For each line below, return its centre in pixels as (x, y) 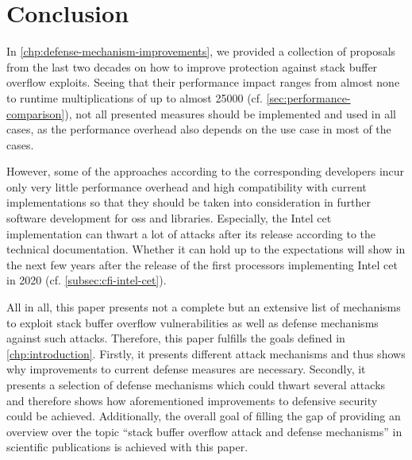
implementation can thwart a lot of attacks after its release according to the (191, 233)
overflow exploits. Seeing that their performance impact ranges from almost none (203, 82)
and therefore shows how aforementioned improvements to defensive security (192, 400)
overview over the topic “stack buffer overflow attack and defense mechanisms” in (204, 431)
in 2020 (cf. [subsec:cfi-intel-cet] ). (87, 280)
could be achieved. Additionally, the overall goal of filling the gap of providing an (204, 416)
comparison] (36, 113)
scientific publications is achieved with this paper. (127, 447)
